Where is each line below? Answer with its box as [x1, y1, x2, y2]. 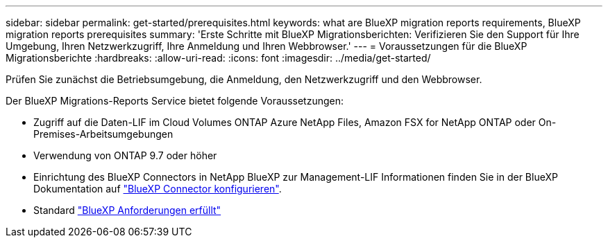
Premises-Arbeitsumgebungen [33, 128, 174, 140]
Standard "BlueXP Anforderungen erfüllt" [33, 204, 221, 216]
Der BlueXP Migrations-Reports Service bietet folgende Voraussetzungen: [6, 95, 344, 107]
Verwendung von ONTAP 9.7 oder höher [33, 150, 217, 161]
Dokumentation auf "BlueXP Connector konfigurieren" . [33, 183, 282, 195]
